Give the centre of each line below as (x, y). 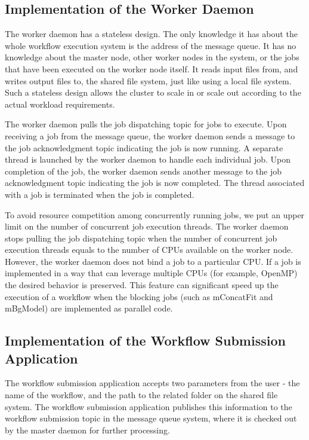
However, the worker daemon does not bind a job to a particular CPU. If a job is (153, 261)
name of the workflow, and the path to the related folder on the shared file (141, 395)
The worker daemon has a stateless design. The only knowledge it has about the (151, 34)
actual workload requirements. (60, 104)
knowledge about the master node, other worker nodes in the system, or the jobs (152, 57)
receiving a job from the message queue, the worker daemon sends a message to (150, 135)
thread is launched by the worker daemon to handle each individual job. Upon (148, 159)
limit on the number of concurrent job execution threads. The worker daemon (147, 226)
